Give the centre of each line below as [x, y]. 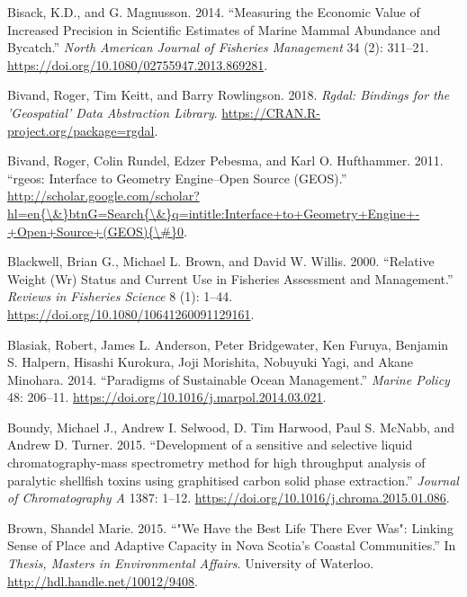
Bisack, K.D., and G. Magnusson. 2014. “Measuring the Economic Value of [214, 12]
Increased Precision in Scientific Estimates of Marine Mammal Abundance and [224, 29]
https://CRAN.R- [271, 112]
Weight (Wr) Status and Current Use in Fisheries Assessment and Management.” [230, 278]
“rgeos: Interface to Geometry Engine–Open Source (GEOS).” [177, 178]
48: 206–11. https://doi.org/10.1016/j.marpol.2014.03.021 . [167, 397]
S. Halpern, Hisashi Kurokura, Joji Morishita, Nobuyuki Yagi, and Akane [211, 362]
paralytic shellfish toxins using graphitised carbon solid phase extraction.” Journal [233, 480]
